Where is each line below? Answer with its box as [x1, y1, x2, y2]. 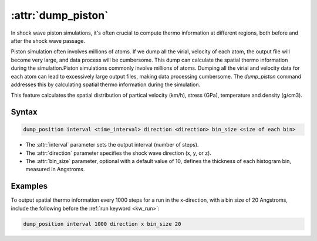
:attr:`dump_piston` [11, 9, 109, 22]
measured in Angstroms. [25, 166, 85, 173]
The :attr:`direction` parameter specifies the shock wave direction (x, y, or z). [25, 150, 211, 157]
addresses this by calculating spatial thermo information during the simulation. [11, 81, 201, 88]
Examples [11, 181, 48, 191]
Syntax [11, 107, 38, 117]
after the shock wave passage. [11, 37, 85, 44]
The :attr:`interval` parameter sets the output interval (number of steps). [25, 141, 199, 148]
